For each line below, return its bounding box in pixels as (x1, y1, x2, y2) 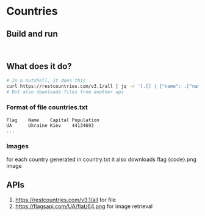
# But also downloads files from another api (6, 88, 124, 95)
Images (6, 142, 29, 150)
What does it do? (6, 61, 72, 71)
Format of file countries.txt (6, 103, 88, 112)
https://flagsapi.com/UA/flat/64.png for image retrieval (15, 203, 153, 210)
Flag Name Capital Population (6, 117, 99, 123)
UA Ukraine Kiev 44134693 (6, 122, 95, 129)
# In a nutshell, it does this (6, 77, 86, 84)
